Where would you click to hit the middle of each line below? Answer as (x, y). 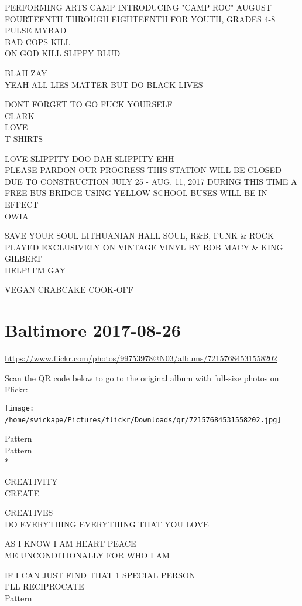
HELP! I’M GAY (35, 270)
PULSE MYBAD (36, 30)
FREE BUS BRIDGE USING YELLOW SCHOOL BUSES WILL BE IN (136, 193)
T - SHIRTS (24, 138)
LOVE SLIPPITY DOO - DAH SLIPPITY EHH (90, 158)
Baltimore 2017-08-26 (93, 330)
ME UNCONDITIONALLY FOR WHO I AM (87, 555)
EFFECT (22, 204)
